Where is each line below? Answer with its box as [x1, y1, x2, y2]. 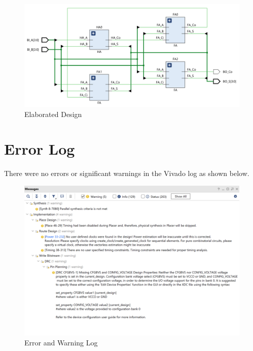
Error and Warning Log [24, 337, 98, 348]
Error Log [4, 138, 75, 159]
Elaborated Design [24, 108, 82, 119]
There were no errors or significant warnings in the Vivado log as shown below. [4, 168, 249, 179]
